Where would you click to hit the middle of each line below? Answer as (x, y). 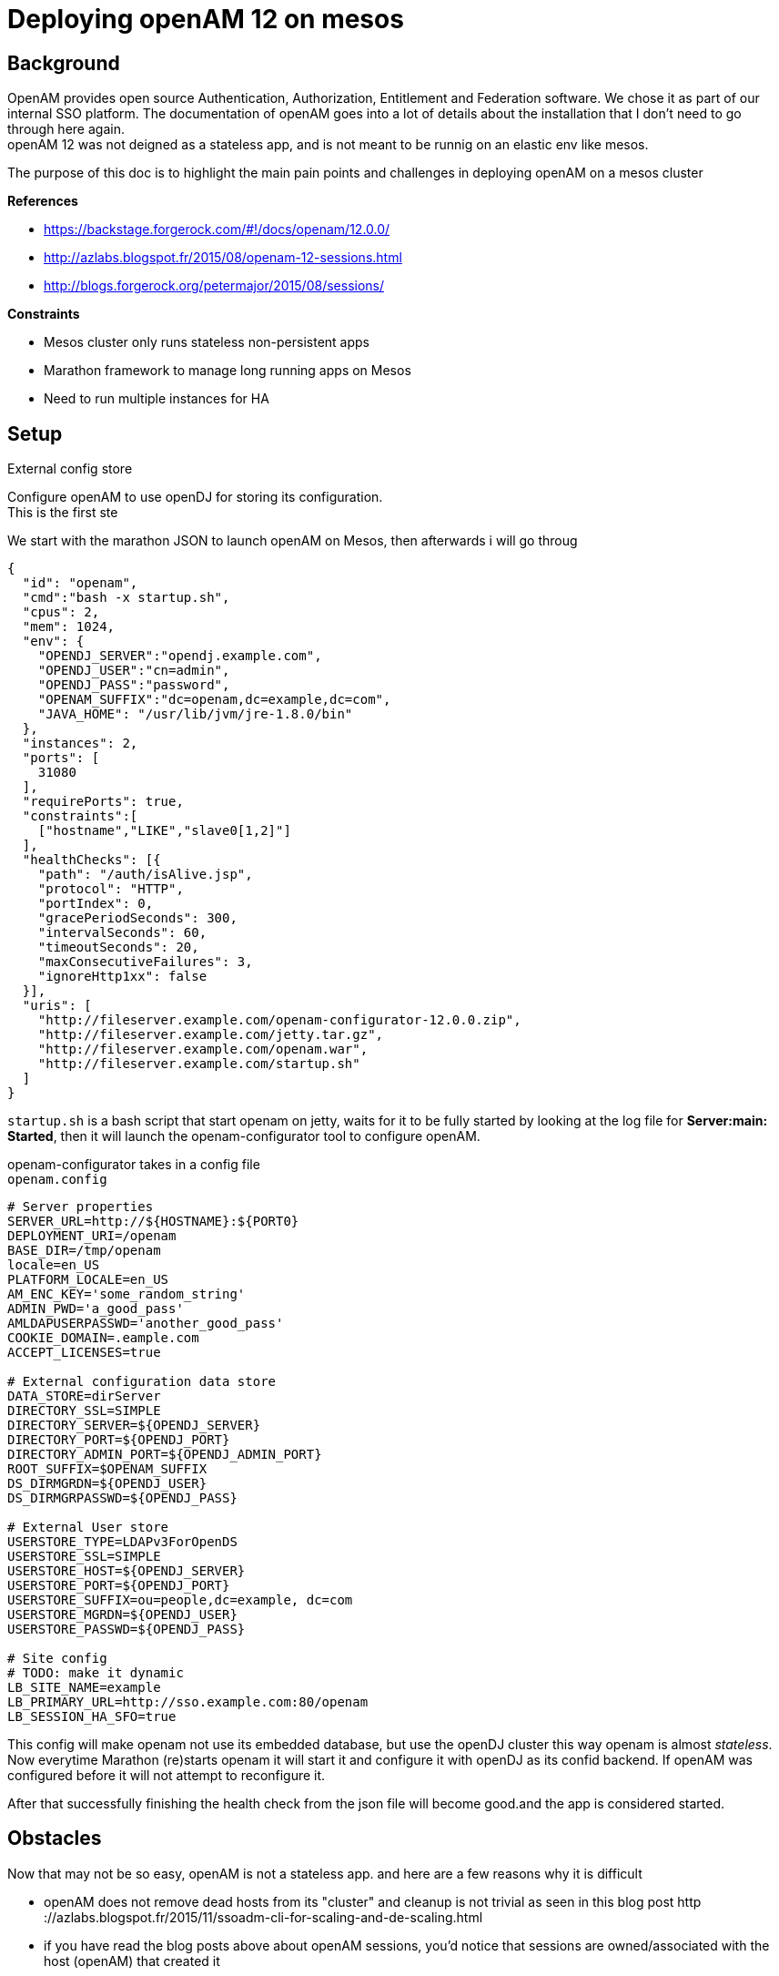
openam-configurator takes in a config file (134, 1165)
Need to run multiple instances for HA (157, 399)
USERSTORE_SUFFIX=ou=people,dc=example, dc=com (180, 1600)
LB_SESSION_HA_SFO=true (92, 1717)
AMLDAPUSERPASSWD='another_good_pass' (146, 1324)
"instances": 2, (80, 744)
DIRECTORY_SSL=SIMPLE (84, 1411)
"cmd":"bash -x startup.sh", (126, 598)
